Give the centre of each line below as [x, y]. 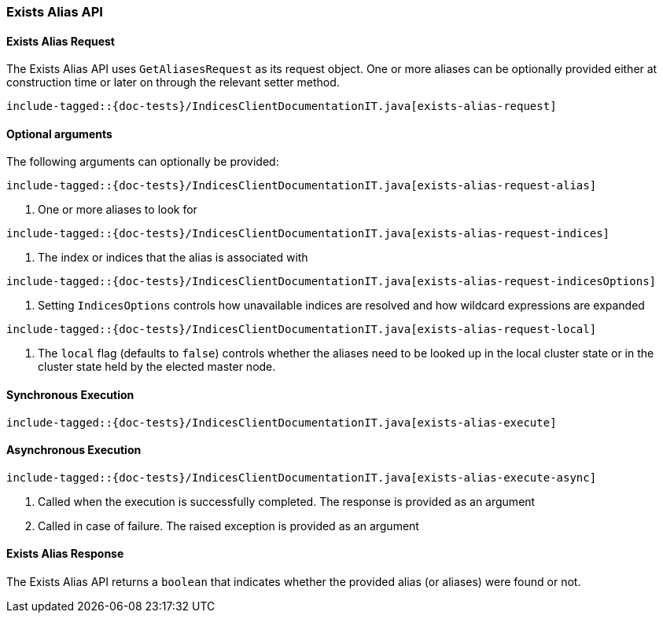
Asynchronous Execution [74, 450]
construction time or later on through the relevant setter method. [173, 82]
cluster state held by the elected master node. [157, 367]
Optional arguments [59, 134]
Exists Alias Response [65, 554]
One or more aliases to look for [118, 210]
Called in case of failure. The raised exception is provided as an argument [228, 526]
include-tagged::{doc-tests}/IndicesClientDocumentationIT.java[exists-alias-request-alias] [302, 186]
